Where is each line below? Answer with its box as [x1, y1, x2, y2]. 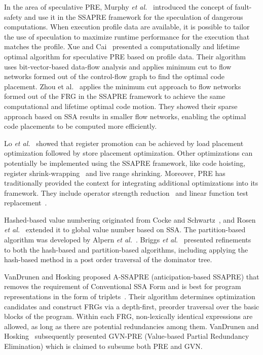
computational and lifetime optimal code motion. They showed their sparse [4, 100, 238, 111]
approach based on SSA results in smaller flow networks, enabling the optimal [4, 111, 246, 121]
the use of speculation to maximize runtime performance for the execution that [4, 31, 250, 42]
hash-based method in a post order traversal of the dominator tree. [4, 254, 212, 265]
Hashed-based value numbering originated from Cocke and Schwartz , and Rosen [4, 214, 256, 225]
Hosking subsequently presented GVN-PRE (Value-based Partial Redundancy [4, 331, 249, 341]
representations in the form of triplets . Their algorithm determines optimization [4, 291, 255, 302]
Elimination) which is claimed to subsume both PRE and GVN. [4, 341, 203, 351]
